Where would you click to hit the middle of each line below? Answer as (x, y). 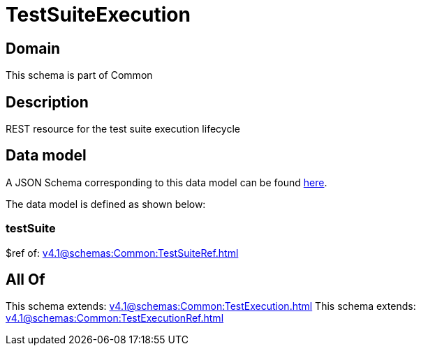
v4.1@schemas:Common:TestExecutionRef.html (115, 318)
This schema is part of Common (79, 75)
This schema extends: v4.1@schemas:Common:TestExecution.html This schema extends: (211, 306)
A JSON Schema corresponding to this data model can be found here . (167, 182)
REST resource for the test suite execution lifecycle (123, 129)
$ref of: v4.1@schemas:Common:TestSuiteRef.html (122, 253)
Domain (33, 48)
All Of (25, 280)
